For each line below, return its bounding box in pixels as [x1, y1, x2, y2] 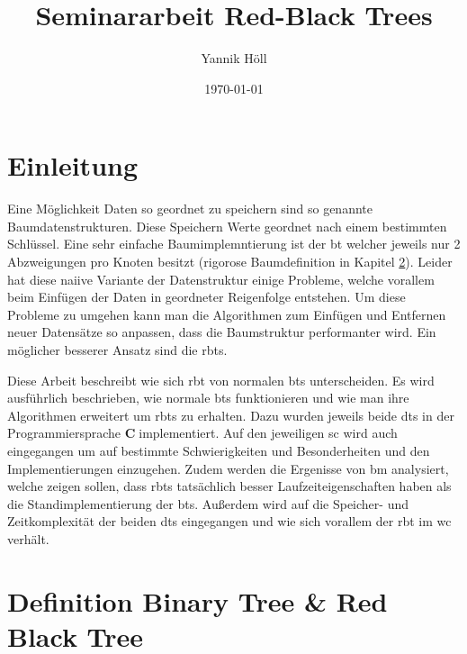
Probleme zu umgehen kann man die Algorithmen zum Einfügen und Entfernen [7, 304, 446, 323]
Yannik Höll [201, 49, 267, 68]
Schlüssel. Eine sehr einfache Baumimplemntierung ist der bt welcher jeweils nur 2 [7, 234, 461, 253]
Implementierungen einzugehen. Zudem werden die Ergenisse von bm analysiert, [7, 459, 449, 477]
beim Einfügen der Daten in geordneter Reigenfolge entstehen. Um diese [7, 287, 406, 306]
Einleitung [7, 147, 139, 184]
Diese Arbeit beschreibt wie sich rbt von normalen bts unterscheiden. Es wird [7, 370, 435, 389]
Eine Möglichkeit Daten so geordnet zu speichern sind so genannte [7, 199, 373, 218]
